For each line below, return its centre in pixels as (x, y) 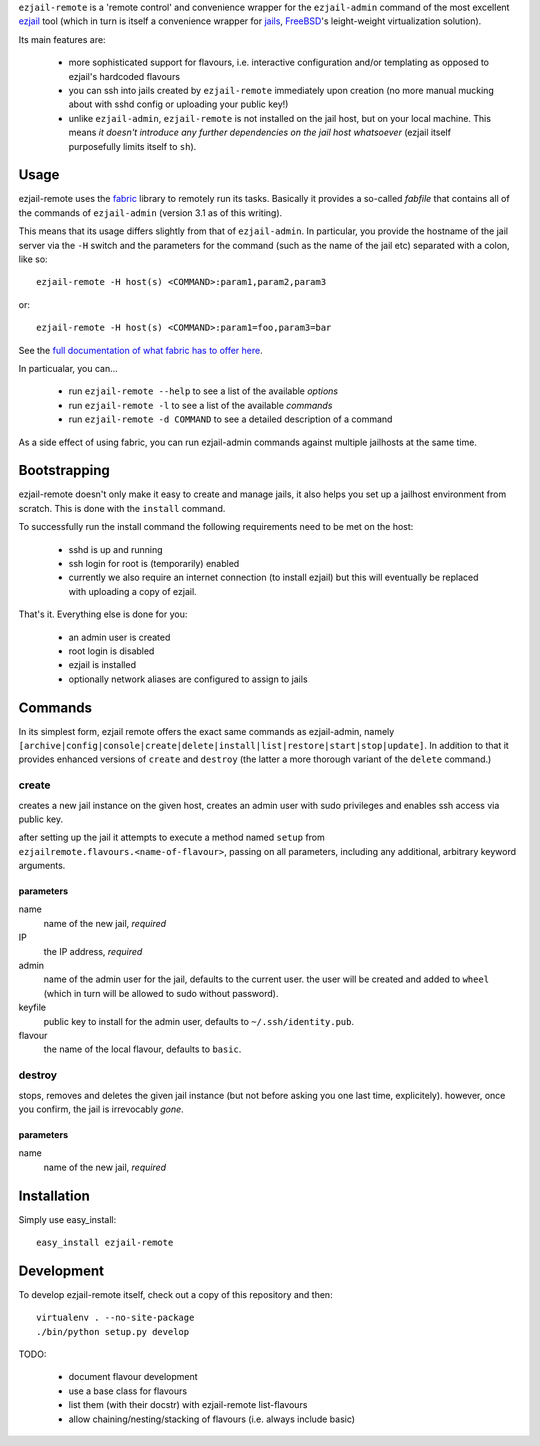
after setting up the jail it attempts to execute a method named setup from (171, 837)
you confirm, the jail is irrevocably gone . (101, 1109)
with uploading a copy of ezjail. (132, 591)
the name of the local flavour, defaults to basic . (142, 1049)
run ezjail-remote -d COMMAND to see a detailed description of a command (230, 419)
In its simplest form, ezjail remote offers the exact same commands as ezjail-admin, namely (206, 731)
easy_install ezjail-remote (105, 1242)
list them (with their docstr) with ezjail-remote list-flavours (188, 1405)
